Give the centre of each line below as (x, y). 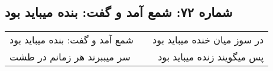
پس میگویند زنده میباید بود (211, 57)
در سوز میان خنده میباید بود (208, 40)
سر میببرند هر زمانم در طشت (70, 57)
